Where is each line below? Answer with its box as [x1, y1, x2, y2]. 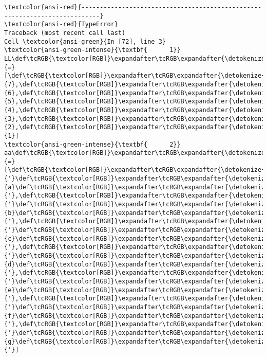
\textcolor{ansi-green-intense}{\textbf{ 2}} [4, 140, 181, 148]
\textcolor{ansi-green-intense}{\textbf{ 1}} [4, 46, 181, 54]
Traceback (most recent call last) [4, 29, 126, 37]
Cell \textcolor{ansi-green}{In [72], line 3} [4, 38, 166, 45]
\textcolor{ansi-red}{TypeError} [4, 21, 118, 28]
